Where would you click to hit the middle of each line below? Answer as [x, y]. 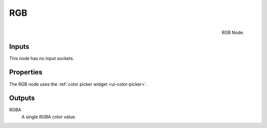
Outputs [22, 98]
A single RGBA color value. [49, 117]
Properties [26, 72]
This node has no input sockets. [42, 58]
